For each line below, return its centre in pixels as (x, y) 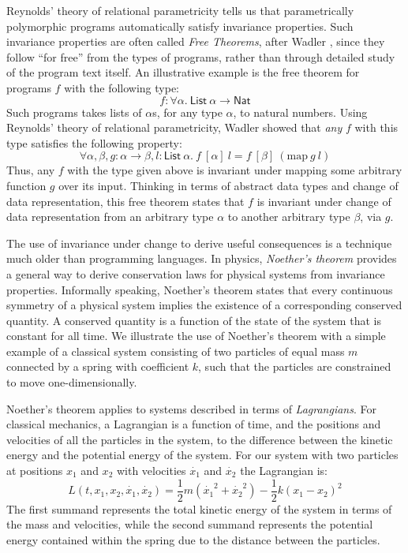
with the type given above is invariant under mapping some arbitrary (235, 170)
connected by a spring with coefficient (98, 366)
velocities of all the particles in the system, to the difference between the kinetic (200, 439)
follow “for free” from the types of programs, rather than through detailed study (201, 56)
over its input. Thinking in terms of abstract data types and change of (228, 185)
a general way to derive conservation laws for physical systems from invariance (196, 273)
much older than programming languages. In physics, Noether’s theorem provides (202, 258)
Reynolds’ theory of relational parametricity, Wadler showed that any (174, 127)
